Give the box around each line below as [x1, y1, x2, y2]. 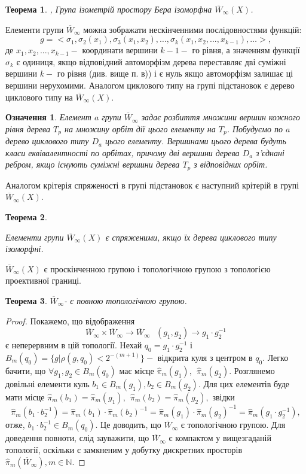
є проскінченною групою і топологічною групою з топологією [44, 262, 271, 275]
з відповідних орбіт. [194, 158, 268, 171]
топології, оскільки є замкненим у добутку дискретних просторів [5, 443, 243, 456]
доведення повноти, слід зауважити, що [5, 432, 149, 444]
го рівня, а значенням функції [192, 44, 300, 56]
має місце [119, 364, 154, 376]
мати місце [5, 390, 45, 403]
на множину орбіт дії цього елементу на [65, 122, 216, 135]
